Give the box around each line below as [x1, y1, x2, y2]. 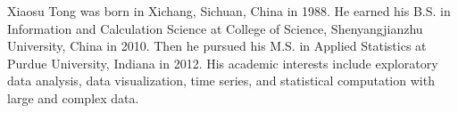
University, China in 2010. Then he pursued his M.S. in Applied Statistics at [7, 36, 427, 55]
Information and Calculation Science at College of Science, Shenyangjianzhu [7, 19, 423, 37]
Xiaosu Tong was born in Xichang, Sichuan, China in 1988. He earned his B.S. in [7, 2, 451, 20]
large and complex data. [7, 88, 139, 107]
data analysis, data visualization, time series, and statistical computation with [7, 71, 435, 90]
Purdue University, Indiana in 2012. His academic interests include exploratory [7, 53, 438, 72]
